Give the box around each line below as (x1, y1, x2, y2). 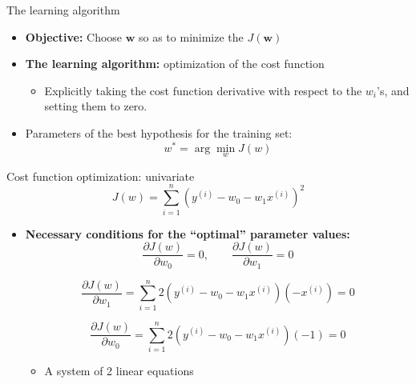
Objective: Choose (25, 28, 123, 45)
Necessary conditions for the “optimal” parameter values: (25, 225, 350, 242)
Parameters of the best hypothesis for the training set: (25, 124, 293, 141)
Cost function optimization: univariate (6, 167, 195, 184)
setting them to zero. (44, 98, 147, 114)
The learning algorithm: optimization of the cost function (25, 55, 325, 72)
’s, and (377, 82, 410, 98)
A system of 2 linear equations (44, 362, 194, 378)
